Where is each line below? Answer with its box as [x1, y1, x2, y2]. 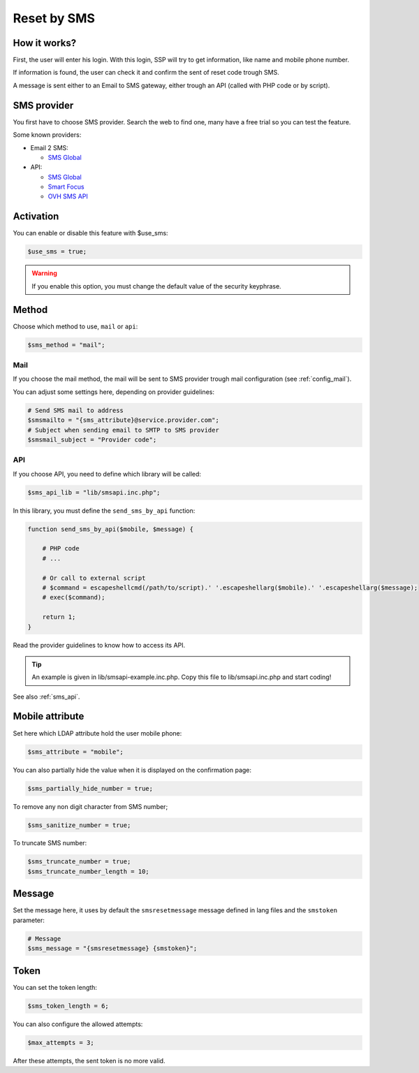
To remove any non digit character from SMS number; [13, 802, 168, 810]
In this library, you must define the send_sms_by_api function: [13, 506, 196, 515]
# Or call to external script [42, 574, 146, 582]
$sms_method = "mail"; [27, 341, 105, 349]
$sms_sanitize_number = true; [27, 821, 131, 829]
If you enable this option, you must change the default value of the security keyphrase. [31, 282, 282, 290]
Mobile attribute [13, 710, 84, 722]
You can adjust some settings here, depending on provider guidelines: [13, 388, 214, 396]
